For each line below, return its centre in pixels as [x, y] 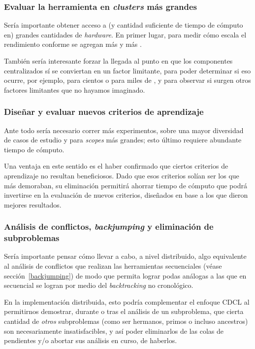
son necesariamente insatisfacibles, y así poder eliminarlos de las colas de [114, 331]
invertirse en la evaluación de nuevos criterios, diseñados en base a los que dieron [126, 195]
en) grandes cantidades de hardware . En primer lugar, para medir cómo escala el [125, 34]
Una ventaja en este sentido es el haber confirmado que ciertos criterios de [116, 166]
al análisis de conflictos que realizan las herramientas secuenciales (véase [113, 266]
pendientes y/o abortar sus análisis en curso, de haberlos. [91, 340]
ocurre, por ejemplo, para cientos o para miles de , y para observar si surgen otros [127, 80]
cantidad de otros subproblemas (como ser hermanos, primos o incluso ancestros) [126, 321]
